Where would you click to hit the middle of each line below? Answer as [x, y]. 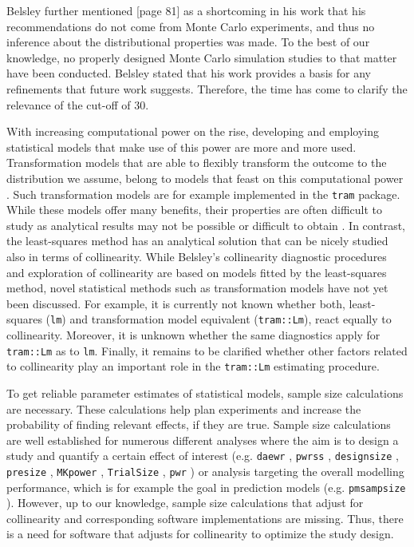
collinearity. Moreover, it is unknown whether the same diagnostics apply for [193, 335]
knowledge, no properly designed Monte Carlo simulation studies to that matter [202, 57]
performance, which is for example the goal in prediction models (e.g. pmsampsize [206, 487]
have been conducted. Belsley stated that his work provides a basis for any [189, 73]
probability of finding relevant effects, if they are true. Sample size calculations [199, 424]
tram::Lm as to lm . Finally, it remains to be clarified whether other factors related [207, 350]
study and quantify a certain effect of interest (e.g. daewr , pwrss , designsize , [203, 456]
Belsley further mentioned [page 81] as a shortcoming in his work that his [186, 10]
